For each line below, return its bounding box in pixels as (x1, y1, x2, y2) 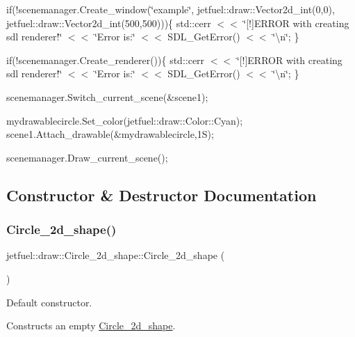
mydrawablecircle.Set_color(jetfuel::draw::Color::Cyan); (6, 113, 243, 127)
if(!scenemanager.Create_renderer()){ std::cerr (6, 52, 205, 67)
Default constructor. (6, 295, 92, 309)
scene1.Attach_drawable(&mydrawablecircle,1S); (6, 127, 214, 141)
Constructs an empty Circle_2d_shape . (6, 318, 176, 333)
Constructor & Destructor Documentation (6, 184, 317, 205)
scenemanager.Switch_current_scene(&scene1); (6, 89, 208, 104)
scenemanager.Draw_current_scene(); (6, 150, 168, 164)
